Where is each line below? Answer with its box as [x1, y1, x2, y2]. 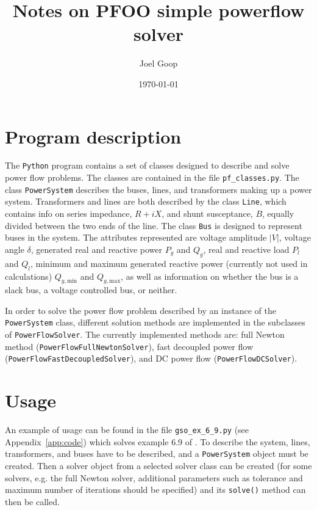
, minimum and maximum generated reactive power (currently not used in [30, 257, 308, 269]
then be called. [5, 495, 60, 508]
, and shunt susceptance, [162, 207, 253, 220]
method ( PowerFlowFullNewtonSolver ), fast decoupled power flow [5, 340, 254, 352]
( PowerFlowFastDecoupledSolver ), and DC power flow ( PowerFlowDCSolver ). [5, 352, 297, 365]
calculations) [5, 269, 52, 282]
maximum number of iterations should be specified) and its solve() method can [5, 483, 306, 496]
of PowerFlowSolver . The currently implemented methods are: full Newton [5, 328, 285, 341]
